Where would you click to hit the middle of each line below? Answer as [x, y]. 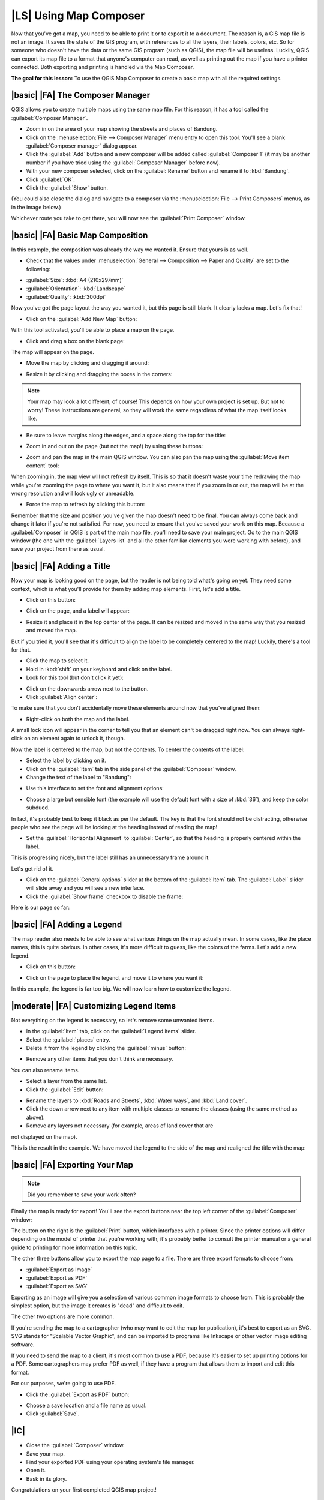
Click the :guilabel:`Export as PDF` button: [78, 1394]
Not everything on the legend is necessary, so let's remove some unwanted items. [112, 1020]
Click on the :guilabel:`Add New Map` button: [82, 319]
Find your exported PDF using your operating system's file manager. [110, 1462]
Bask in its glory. [46, 1478]
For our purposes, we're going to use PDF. [64, 1384]
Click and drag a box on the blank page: [76, 341]
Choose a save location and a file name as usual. [86, 1405]
